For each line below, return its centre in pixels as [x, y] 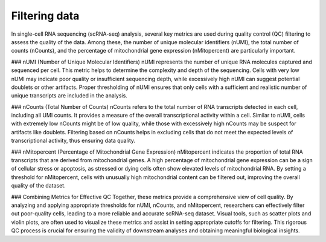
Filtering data [45, 16]
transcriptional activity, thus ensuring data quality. [73, 141]
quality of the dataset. [38, 186]
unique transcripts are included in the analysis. [69, 96]
